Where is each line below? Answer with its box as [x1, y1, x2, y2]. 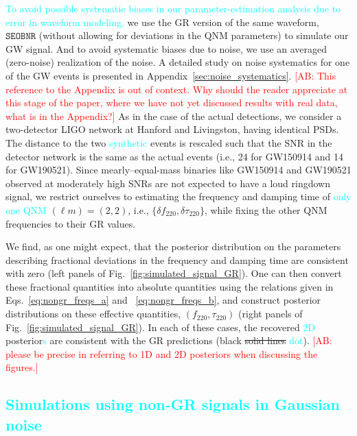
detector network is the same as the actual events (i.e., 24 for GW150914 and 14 [5, 149, 344, 163]
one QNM [5, 202, 47, 217]
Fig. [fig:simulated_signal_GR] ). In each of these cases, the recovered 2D [5, 319, 316, 334]
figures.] [5, 360, 38, 374]
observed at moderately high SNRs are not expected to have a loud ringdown [5, 175, 331, 190]
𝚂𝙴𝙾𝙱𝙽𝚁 [5, 32, 36, 42]
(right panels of [238, 306, 303, 321]
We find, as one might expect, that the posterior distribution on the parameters [5, 239, 341, 254]
